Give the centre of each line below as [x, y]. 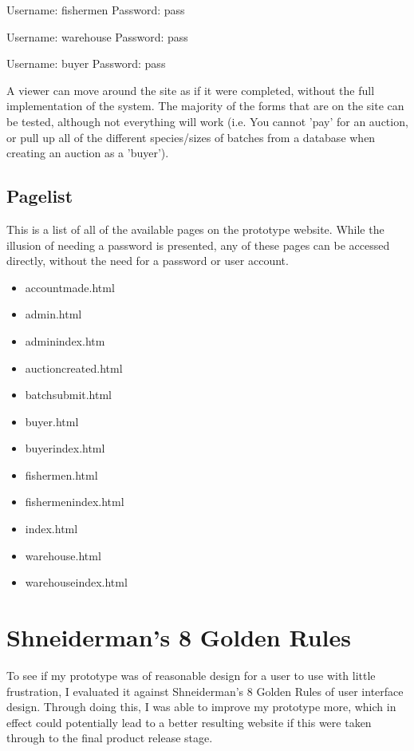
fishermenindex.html [75, 502]
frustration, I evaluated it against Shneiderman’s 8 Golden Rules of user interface [205, 691]
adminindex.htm [65, 340]
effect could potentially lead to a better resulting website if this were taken [189, 722]
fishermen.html [61, 474]
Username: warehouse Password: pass [97, 36]
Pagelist [40, 196]
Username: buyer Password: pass [86, 63]
